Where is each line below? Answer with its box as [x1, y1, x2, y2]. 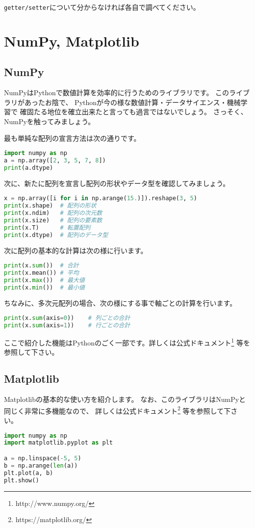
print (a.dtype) [4, 164, 53, 171]
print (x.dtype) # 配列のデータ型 [4, 231, 108, 238]
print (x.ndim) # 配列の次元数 [4, 210, 102, 217]
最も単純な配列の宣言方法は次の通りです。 [4, 132, 141, 143]
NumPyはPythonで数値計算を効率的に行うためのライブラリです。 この [4, 87, 229, 98]
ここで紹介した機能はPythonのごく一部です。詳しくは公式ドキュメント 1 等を [4, 336, 251, 347]
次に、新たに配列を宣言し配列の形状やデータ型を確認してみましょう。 [4, 178, 230, 188]
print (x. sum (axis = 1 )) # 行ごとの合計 [4, 322, 130, 329]
